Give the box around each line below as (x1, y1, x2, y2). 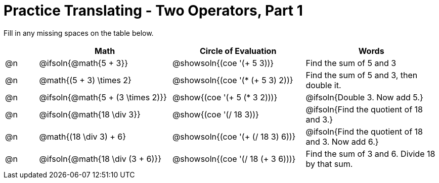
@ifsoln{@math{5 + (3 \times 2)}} (39, 92, 167, 102)
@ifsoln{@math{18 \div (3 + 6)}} (39, 153, 161, 164)
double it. (305, 80, 341, 90)
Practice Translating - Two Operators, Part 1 (4, 2, 303, 19)
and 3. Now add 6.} (305, 136, 379, 147)
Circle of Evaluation (200, 45, 277, 56)
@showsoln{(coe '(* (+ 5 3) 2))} (172, 75, 293, 85)
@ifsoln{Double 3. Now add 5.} (305, 92, 423, 102)
